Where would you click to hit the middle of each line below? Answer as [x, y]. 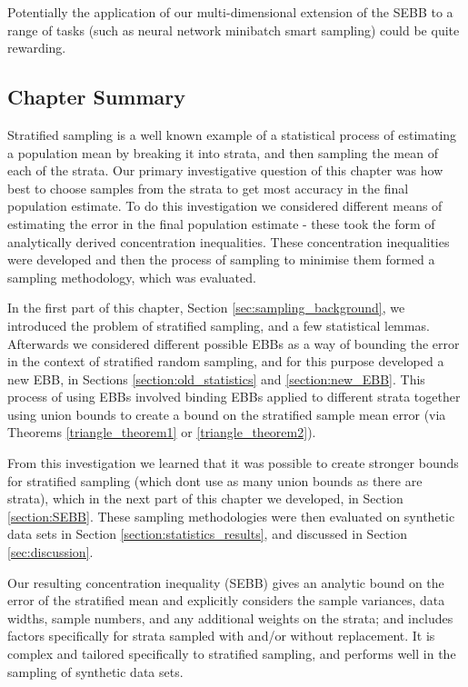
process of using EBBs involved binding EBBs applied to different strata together [234, 397]
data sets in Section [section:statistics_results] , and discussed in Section [207, 534]
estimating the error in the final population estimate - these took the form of [221, 223]
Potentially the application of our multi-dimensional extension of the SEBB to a [230, 12]
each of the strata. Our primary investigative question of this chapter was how [225, 170]
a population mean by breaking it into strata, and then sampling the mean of [223, 152]
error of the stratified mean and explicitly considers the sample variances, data [226, 600]
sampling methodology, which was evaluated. [132, 277]
